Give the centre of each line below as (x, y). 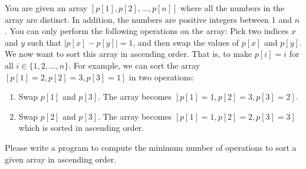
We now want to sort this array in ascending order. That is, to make (129, 54)
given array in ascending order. (61, 159)
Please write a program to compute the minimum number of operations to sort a (151, 147)
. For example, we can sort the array (134, 65)
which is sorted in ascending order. (81, 128)
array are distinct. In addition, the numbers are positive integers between (137, 19)
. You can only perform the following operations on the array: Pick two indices (147, 31)
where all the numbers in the (233, 8)
